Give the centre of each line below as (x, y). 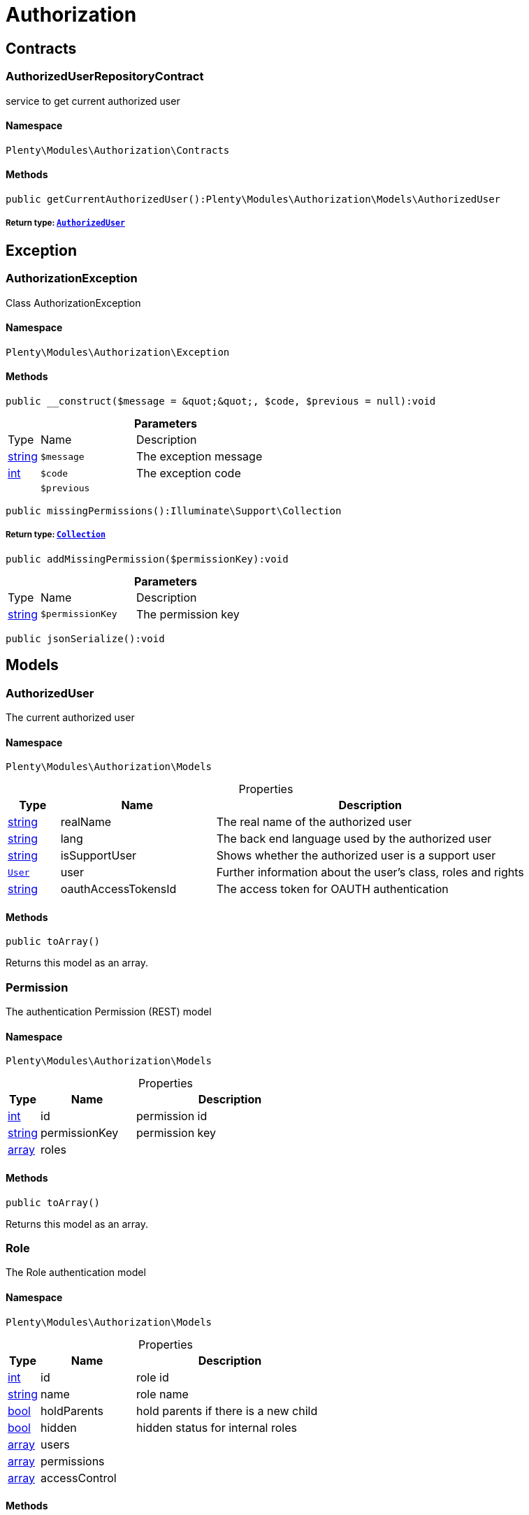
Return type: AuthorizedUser (65, 223)
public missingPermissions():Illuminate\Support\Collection (174, 511)
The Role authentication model (76, 1273)
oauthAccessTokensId (118, 889)
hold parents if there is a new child (227, 1411)
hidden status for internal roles (217, 1427)
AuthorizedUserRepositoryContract (105, 77)
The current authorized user (70, 717)
